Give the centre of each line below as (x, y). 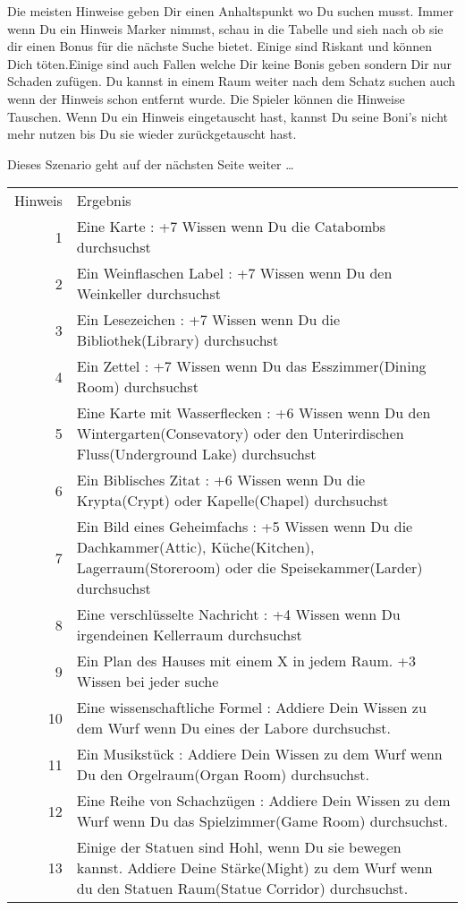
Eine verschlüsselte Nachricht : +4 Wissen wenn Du (238, 614)
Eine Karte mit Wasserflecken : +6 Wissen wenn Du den (254, 413)
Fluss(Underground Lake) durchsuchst (196, 454)
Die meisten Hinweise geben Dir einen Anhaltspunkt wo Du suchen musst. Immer (231, 11)
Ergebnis (104, 201)
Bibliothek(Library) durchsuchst (178, 340)
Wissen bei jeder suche (148, 682)
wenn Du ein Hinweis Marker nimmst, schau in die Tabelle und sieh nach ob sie (225, 28)
